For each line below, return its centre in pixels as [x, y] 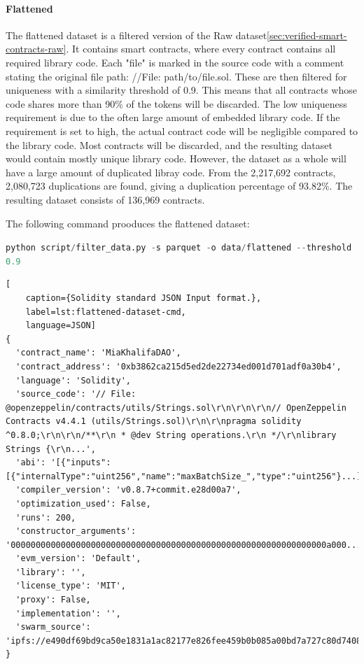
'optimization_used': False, [83, 503]
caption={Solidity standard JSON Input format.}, [143, 298]
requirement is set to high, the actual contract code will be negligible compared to [182, 130]
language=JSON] [61, 326]
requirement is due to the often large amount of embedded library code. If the [173, 117]
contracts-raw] [36, 49]
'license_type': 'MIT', [71, 586]
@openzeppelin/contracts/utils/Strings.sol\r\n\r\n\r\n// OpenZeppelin [176, 408]
